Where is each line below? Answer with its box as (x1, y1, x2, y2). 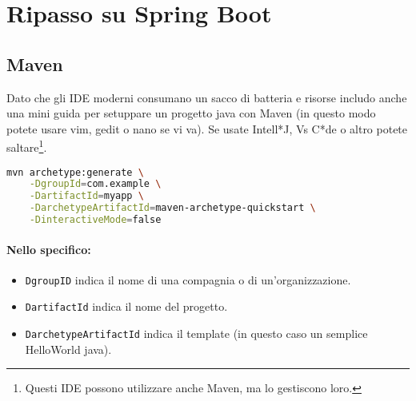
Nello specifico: (6, 240, 91, 257)
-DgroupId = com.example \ (29, 178, 162, 190)
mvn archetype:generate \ (6, 166, 144, 178)
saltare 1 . (6, 137, 47, 156)
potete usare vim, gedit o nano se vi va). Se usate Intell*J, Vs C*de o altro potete (6, 120, 408, 137)
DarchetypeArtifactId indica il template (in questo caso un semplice (25, 325, 368, 342)
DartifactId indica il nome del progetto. (25, 298, 228, 315)
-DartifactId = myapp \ (29, 190, 144, 202)
